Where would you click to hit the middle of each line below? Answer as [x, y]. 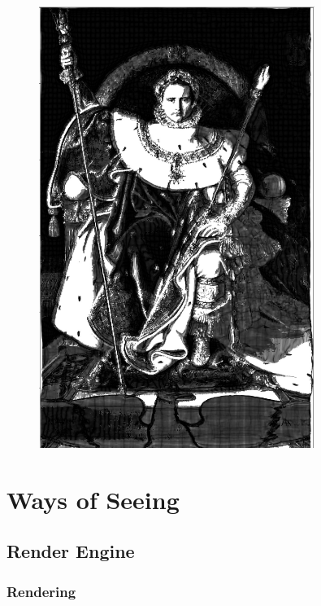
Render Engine [71, 551]
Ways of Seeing [93, 499]
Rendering [41, 591]
